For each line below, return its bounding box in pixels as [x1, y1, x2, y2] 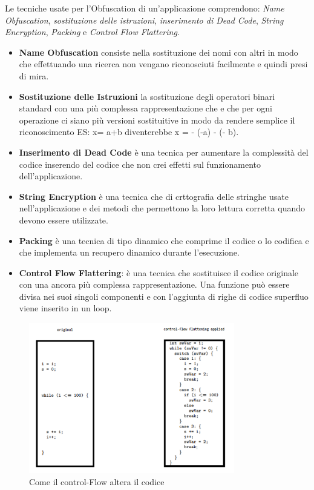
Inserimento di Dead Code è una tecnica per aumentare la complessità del [19, 145, 309, 158]
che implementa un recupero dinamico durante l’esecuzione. [19, 246, 240, 259]
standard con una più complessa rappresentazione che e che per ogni [19, 102, 272, 114]
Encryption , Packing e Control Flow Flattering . [5, 25, 180, 38]
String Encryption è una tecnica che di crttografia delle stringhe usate [19, 190, 289, 202]
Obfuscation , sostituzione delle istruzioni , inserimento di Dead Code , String [5, 13, 284, 26]
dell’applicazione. [19, 170, 83, 182]
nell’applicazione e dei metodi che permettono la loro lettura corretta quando [19, 202, 306, 214]
